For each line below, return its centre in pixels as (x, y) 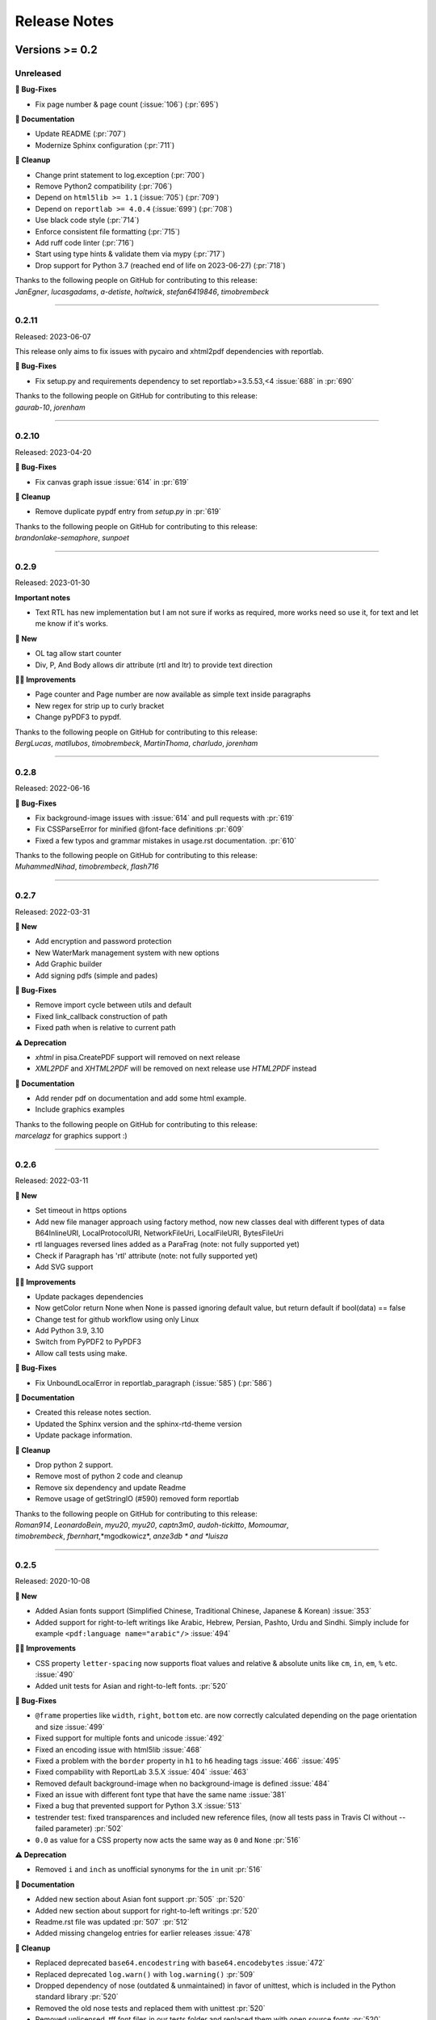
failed (44, 1829)
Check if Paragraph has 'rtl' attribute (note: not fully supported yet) (147, 1256)
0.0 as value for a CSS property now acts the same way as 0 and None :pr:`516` (168, 1840)
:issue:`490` (55, 1675)
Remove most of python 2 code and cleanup (109, 1476)
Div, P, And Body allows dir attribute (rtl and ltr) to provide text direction (154, 665)
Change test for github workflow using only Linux (117, 1319)
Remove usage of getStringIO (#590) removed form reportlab (137, 1499)
